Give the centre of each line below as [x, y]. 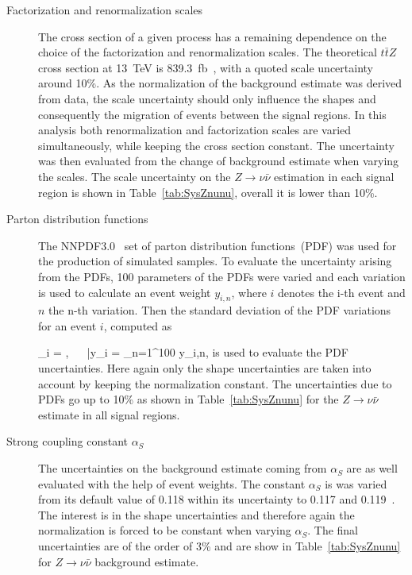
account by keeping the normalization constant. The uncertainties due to [215, 383]
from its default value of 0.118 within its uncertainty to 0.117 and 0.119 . [217, 499]
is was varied [356, 483]
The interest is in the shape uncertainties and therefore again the [196, 514]
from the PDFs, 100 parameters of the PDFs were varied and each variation [222, 276]
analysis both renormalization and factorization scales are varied [195, 130]
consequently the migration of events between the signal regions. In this [212, 114]
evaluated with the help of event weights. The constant [172, 483]
